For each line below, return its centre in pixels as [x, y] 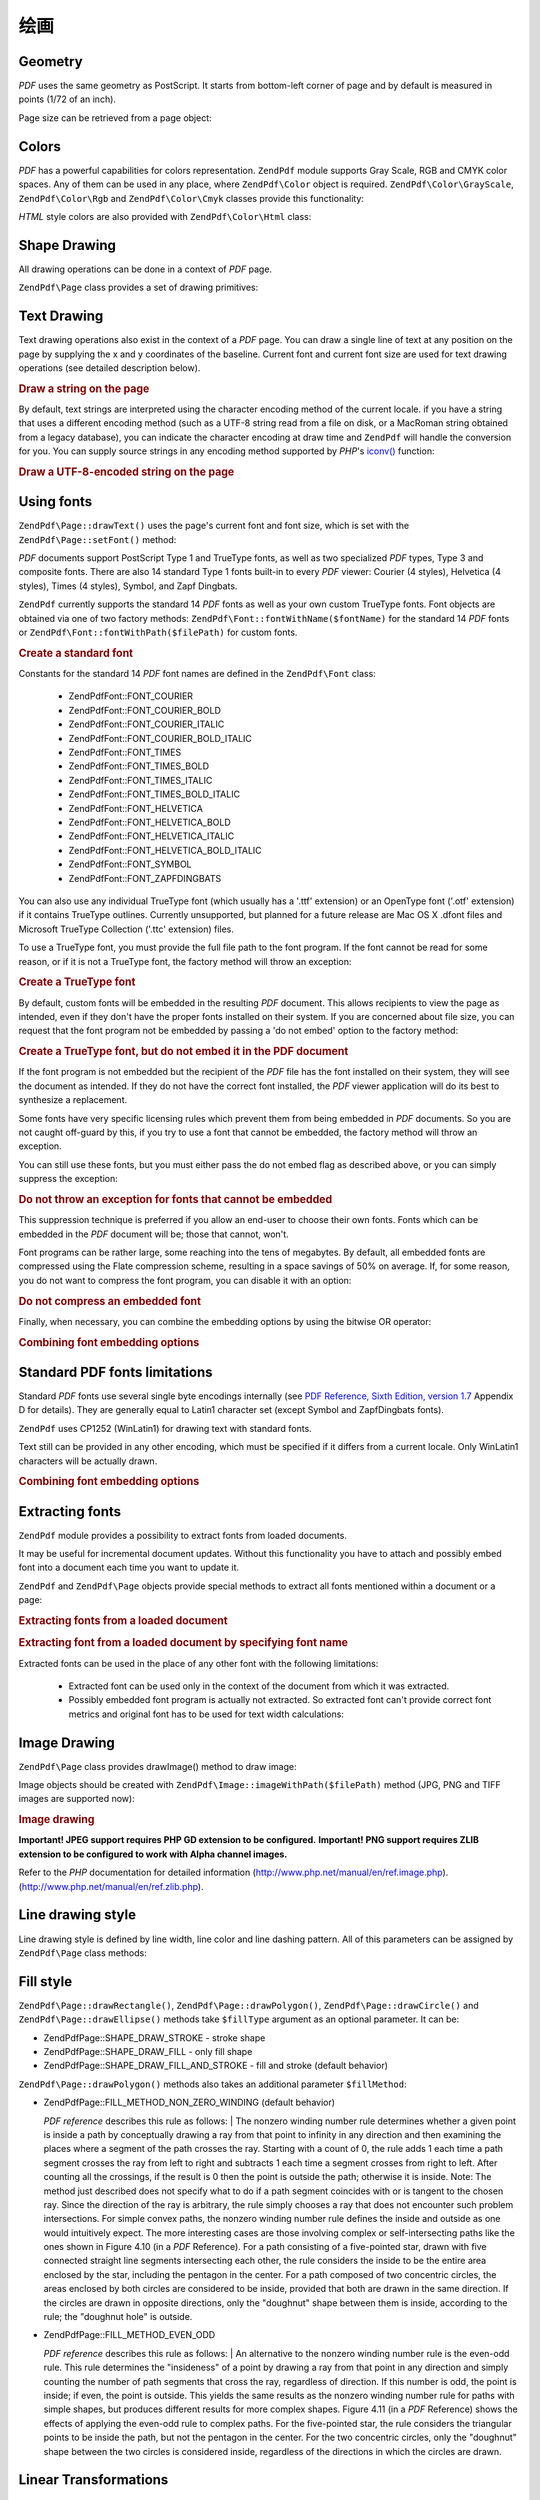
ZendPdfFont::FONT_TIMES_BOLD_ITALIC [154, 794]
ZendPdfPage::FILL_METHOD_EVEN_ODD [129, 2335]
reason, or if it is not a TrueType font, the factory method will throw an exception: [185, 961]
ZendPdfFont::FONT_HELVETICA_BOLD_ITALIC [165, 850]
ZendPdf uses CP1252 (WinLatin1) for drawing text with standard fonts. [165, 1428]
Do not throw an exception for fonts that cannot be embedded [175, 1199]
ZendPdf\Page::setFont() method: [97, 539]
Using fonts [55, 501]
